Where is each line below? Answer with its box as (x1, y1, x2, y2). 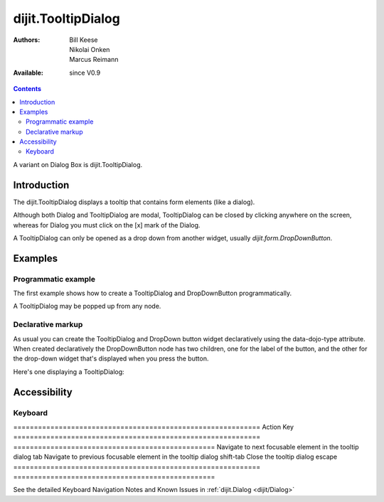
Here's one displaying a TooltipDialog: (13, 367, 124, 376)
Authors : (13, 36, 41, 44)
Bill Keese (69, 36, 98, 44)
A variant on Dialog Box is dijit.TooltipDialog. (13, 160, 143, 169)
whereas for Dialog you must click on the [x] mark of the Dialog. (13, 220, 201, 229)
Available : (13, 68, 44, 77)
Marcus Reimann (69, 55, 119, 64)
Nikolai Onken (69, 45, 110, 53)
